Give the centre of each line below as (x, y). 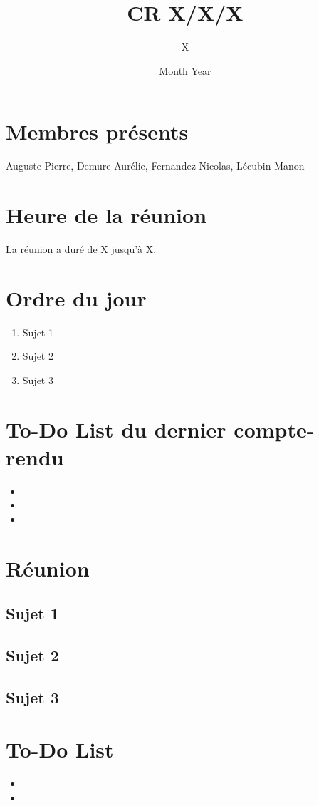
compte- (274, 429)
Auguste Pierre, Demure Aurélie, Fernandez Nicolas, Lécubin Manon (155, 166)
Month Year (185, 70)
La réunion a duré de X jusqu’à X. (81, 248)
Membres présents (97, 131)
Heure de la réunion (106, 215)
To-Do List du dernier (116, 429)
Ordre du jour (76, 298)
